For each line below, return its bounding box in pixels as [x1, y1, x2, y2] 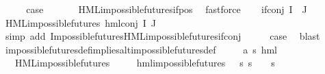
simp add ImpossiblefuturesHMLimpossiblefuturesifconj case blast [5, 29, 320, 43]
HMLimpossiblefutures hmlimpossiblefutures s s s [14, 56, 275, 70]
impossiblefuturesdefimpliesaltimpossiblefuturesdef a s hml [5, 42, 278, 56]
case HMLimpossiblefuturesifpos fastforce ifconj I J [26, 2, 307, 16]
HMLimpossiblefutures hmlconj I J [5, 15, 157, 29]
